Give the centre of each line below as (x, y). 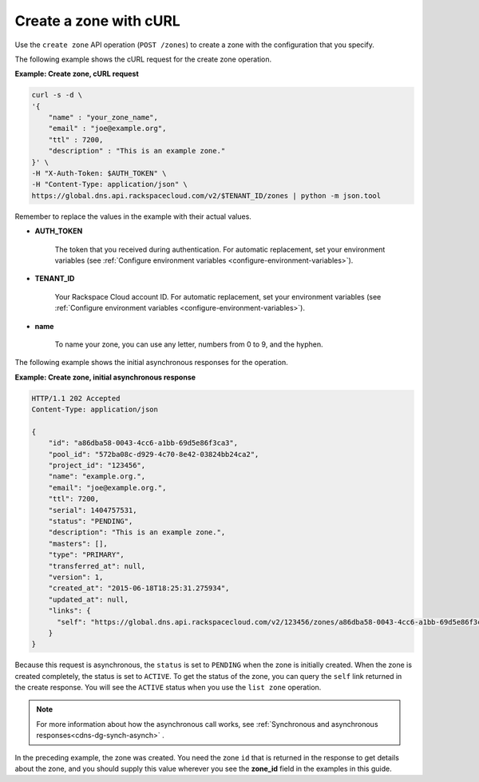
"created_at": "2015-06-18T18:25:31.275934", (139, 588)
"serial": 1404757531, (93, 510)
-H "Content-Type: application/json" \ (109, 185)
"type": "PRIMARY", (87, 555)
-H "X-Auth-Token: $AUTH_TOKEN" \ (99, 173)
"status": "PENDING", (91, 521)
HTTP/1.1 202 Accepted (76, 398)
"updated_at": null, (89, 599)
